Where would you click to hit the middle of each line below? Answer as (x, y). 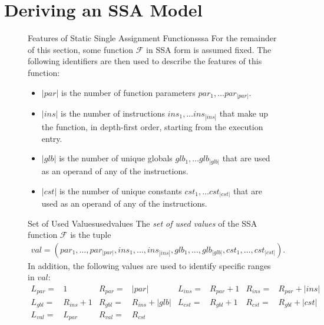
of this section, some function (81, 49)
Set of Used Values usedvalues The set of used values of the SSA (143, 223)
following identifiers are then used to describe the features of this (145, 61)
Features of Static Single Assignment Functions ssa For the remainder (152, 38)
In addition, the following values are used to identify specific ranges (149, 265)
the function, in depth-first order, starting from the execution (152, 127)
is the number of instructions (113, 113)
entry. (52, 138)
